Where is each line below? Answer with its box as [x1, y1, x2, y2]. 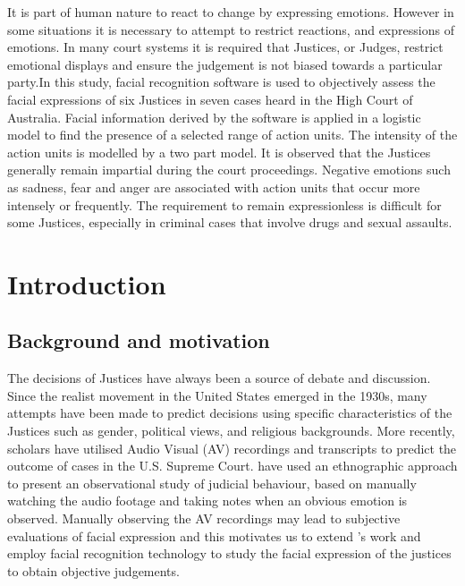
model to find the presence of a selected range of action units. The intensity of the [7, 125, 458, 144]
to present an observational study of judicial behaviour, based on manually [7, 473, 417, 492]
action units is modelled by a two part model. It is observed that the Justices [7, 142, 431, 161]
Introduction [7, 265, 166, 301]
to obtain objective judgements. [7, 561, 180, 580]
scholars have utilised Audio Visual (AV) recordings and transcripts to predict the [7, 438, 457, 457]
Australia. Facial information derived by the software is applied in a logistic [7, 107, 421, 126]
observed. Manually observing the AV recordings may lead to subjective [7, 509, 401, 528]
